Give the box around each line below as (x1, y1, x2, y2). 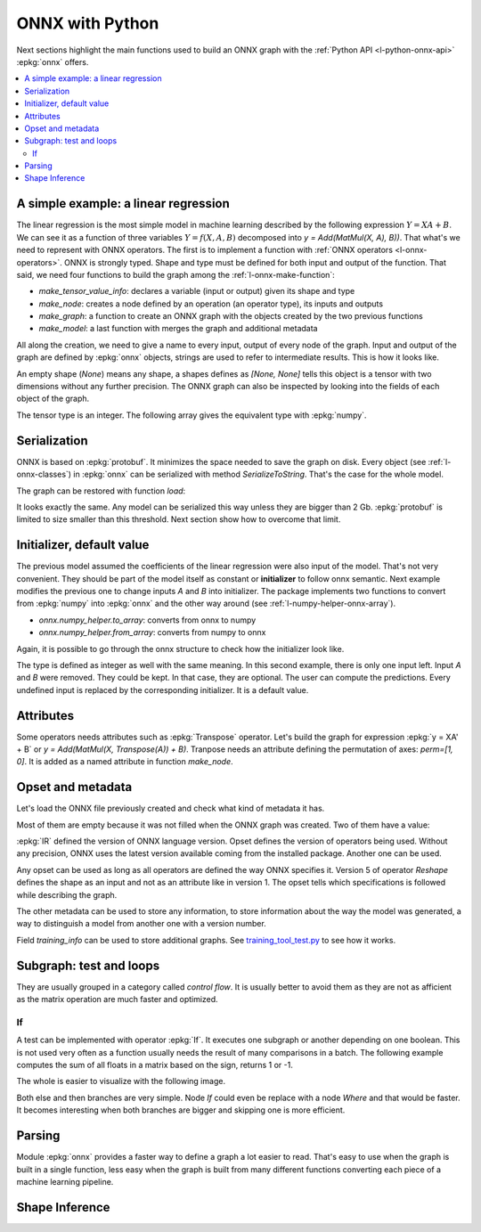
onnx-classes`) (16, 469, 71, 480)
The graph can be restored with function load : (16, 485, 186, 496)
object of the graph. (16, 393, 90, 404)
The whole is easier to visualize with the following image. (16, 1076, 226, 1087)
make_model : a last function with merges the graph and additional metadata (38, 323, 318, 334)
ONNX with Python (16, 13, 159, 33)
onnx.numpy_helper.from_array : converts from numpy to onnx (38, 627, 266, 638)
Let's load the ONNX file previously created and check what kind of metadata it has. (16, 803, 325, 814)
